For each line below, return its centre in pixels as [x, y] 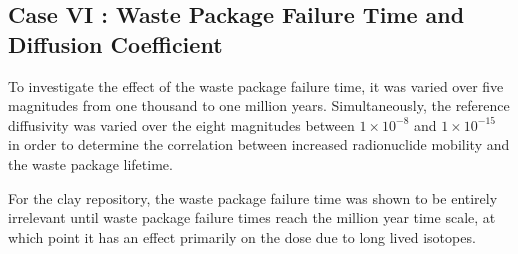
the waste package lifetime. [90, 163]
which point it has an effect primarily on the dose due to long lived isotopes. [242, 236]
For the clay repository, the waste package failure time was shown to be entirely [253, 197]
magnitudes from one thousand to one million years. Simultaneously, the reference [259, 105]
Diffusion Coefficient [115, 43]
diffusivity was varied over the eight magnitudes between [181, 124]
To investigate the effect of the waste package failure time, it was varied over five [256, 85]
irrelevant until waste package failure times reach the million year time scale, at [252, 217]
